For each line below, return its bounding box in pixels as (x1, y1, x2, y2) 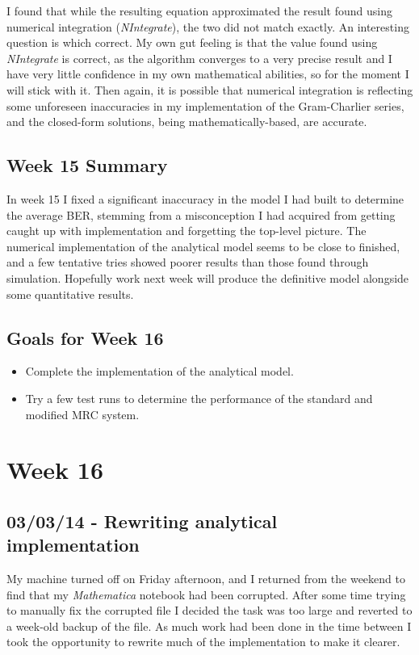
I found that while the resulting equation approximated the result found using (6, 2, 392, 19)
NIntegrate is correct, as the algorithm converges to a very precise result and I (6, 49, 392, 66)
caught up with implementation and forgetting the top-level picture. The (6, 222, 367, 239)
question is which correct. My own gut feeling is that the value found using (6, 34, 378, 51)
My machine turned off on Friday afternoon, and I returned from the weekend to (6, 570, 405, 587)
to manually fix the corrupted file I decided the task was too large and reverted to (6, 602, 413, 619)
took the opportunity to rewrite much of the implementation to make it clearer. (6, 633, 400, 650)
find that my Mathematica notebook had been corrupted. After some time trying (6, 586, 406, 603)
